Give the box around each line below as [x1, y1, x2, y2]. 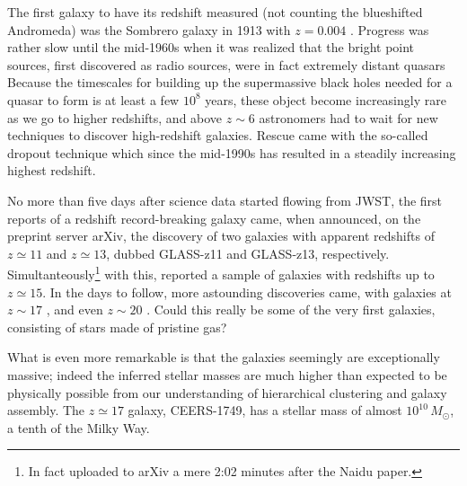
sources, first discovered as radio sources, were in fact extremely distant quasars [7, 55, 445, 74]
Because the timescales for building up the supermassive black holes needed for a [7, 73, 453, 92]
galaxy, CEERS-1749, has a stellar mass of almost [128, 401, 402, 420]
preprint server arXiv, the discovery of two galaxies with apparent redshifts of [7, 226, 435, 245]
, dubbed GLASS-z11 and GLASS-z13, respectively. [106, 243, 390, 262]
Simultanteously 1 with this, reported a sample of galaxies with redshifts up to [7, 262, 435, 283]
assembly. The [7, 401, 85, 420]
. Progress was [350, 20, 429, 39]
